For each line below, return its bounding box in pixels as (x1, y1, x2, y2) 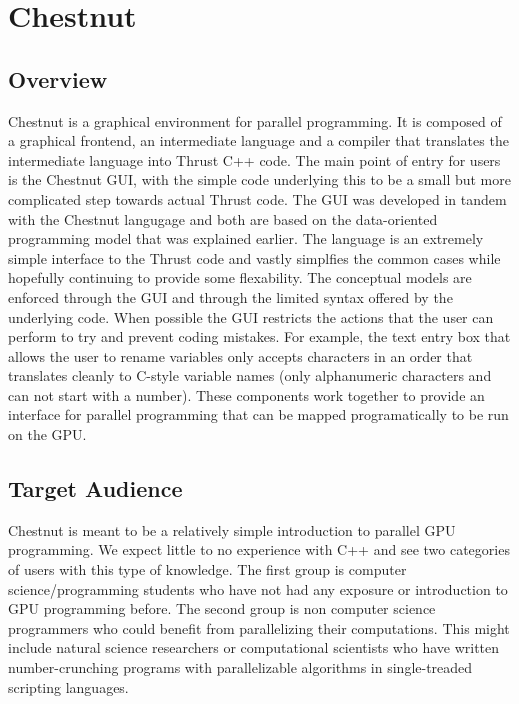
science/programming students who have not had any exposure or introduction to (8, 578, 508, 599)
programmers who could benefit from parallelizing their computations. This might (8, 617, 510, 638)
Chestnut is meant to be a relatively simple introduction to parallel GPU (8, 519, 456, 540)
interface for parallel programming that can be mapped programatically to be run (8, 404, 509, 425)
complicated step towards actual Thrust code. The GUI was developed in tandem (8, 188, 507, 209)
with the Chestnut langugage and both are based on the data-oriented (8, 208, 438, 229)
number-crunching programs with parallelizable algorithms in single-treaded (8, 657, 473, 678)
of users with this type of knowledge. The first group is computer (8, 559, 407, 580)
